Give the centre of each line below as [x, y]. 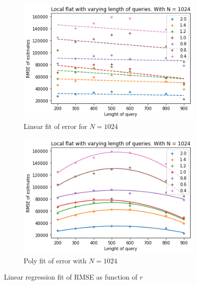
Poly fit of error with [55, 260]
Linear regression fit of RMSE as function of [71, 277]
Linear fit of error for [55, 126]
